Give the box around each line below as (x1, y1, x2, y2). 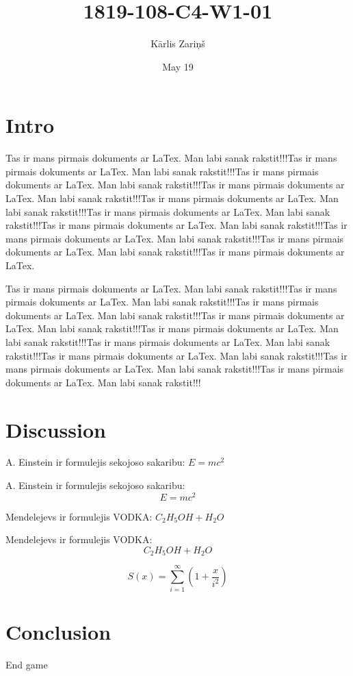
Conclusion (5, 617, 112, 645)
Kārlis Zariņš (151, 36, 205, 51)
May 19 (162, 59, 194, 73)
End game (5, 657, 48, 671)
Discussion (5, 415, 106, 443)
